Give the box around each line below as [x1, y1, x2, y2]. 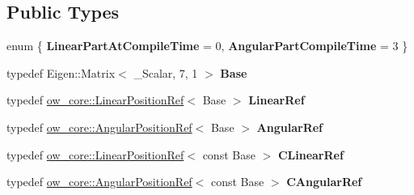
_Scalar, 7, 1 [133, 64, 198, 81]
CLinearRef [277, 146, 344, 163]
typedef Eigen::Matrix [6, 64, 116, 81]
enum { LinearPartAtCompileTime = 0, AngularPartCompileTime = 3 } [6, 37, 408, 54]
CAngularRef [286, 173, 362, 190]
